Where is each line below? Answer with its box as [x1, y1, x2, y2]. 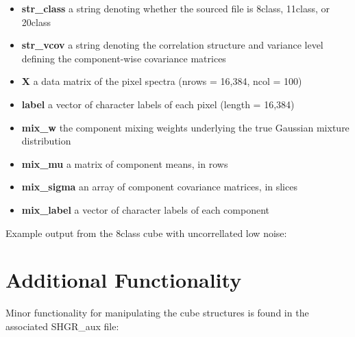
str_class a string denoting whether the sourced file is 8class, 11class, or [21, 1, 330, 15]
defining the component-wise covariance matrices [21, 51, 226, 65]
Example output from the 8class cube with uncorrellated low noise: [5, 225, 287, 240]
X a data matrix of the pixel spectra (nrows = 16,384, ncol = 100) [21, 74, 302, 88]
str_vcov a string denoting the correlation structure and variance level [21, 38, 323, 52]
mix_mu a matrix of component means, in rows [21, 156, 228, 171]
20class [21, 14, 51, 29]
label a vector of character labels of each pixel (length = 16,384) [21, 97, 295, 111]
